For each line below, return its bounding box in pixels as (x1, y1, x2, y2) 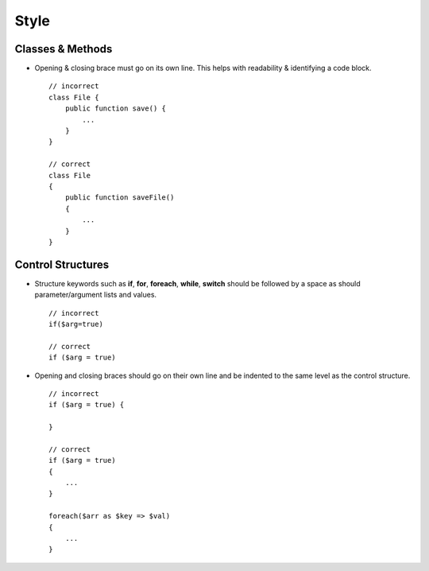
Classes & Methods (14, 42, 113, 56)
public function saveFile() (64, 193, 175, 202)
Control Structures (14, 258, 110, 271)
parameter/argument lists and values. (34, 290, 157, 300)
